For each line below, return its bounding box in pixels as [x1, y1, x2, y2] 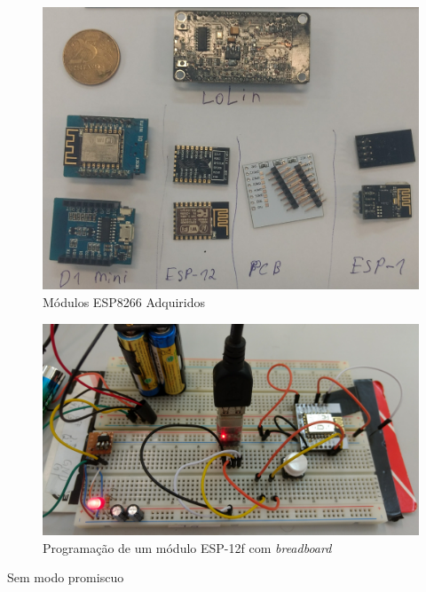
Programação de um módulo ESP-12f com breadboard [43, 538, 332, 556]
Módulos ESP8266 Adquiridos [43, 293, 206, 311]
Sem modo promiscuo [7, 568, 124, 587]
